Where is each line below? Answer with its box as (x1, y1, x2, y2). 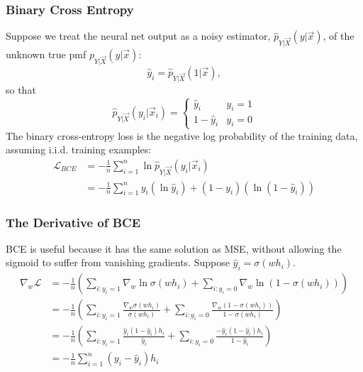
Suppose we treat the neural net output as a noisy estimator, (6, 28, 271, 43)
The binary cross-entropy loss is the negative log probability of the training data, (6, 128, 358, 143)
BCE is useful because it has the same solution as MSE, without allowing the (6, 241, 342, 256)
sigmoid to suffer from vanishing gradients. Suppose (6, 255, 230, 270)
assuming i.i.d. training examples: (6, 142, 152, 157)
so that (6, 82, 36, 97)
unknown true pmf (6, 46, 86, 61)
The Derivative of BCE (6, 213, 141, 231)
